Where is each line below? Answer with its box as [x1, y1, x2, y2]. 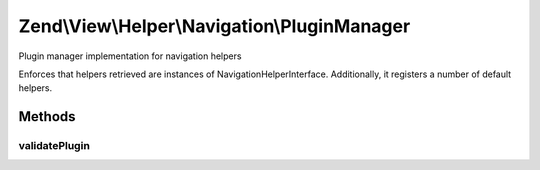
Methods [18, 108, 76, 125]
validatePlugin [18, 139, 90, 153]
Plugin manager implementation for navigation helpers [18, 50, 242, 62]
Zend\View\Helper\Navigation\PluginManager [18, 15, 411, 37]
